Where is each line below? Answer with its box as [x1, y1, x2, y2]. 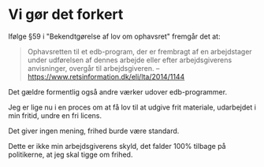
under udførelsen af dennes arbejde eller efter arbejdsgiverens [27, 55, 232, 65]
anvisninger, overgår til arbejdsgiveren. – [27, 63, 160, 72]
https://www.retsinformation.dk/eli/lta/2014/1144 [27, 72, 185, 81]
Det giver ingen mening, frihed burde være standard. [8, 126, 180, 135]
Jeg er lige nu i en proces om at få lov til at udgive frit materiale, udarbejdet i [8, 102, 256, 112]
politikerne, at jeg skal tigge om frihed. [8, 150, 133, 159]
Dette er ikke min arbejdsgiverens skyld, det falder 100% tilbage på [8, 141, 226, 150]
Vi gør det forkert [8, 6, 124, 24]
